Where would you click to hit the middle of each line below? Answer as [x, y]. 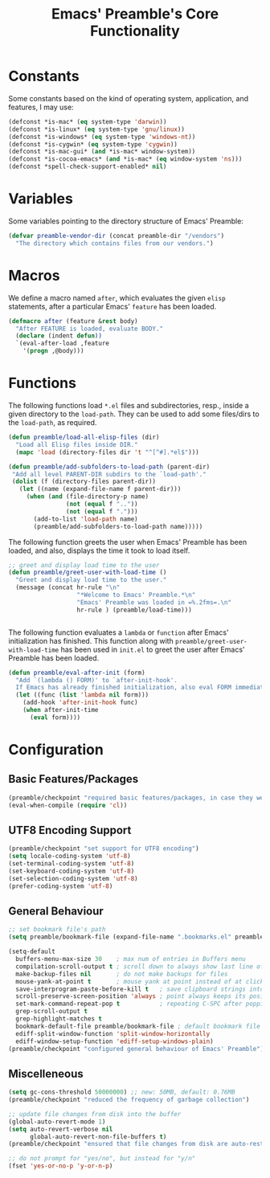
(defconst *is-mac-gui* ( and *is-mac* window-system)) [102, 152]
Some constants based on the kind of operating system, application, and [129, 98]
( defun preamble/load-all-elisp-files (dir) [84, 437]
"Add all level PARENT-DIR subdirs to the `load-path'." [109, 474]
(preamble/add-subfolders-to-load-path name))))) [118, 526]
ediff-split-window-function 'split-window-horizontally [113, 1033]
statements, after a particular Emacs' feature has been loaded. [112, 306]
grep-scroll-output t [52, 1012]
